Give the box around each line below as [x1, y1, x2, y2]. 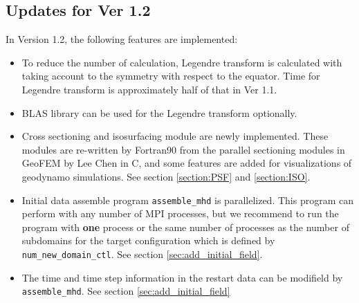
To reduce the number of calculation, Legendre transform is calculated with [21, 55, 342, 69]
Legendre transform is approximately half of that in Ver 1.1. [21, 82, 277, 96]
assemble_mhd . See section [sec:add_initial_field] [21, 284, 230, 298]
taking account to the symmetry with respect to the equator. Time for [21, 68, 320, 83]
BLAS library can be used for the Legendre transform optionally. [21, 105, 297, 120]
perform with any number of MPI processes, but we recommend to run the [21, 206, 339, 221]
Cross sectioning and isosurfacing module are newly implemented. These [21, 129, 329, 143]
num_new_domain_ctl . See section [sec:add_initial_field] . [21, 246, 263, 261]
